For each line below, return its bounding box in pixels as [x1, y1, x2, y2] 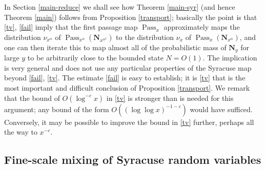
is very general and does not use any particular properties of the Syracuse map [4, 62, 252, 73]
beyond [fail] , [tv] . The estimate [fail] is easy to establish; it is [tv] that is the [4, 72, 246, 83]
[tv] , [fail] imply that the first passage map [4, 22, 138, 32]
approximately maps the [164, 22, 240, 32]
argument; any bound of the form [4, 103, 109, 114]
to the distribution [116, 31, 174, 42]
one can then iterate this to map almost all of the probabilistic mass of [4, 41, 227, 52]
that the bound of [4, 92, 60, 103]
